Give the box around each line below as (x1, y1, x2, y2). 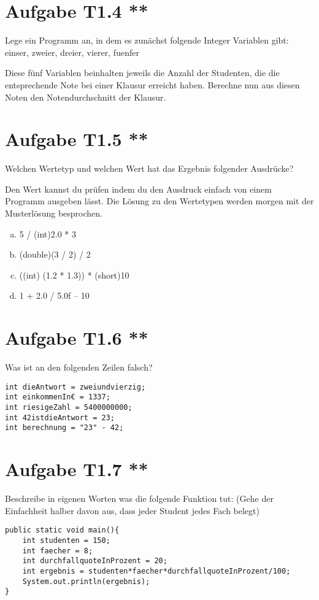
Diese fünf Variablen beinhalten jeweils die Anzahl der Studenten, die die (5, 66, 280, 79)
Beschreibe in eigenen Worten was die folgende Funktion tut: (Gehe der (5, 492, 274, 505)
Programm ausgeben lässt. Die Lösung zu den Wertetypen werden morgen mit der (5, 194, 314, 207)
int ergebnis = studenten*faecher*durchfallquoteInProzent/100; (22, 566, 291, 575)
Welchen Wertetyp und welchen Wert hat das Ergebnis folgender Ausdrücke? (5, 162, 294, 175)
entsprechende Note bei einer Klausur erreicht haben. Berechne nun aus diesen (5, 78, 300, 91)
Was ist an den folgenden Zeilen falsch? (5, 361, 153, 374)
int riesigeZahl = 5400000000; (5, 403, 133, 412)
